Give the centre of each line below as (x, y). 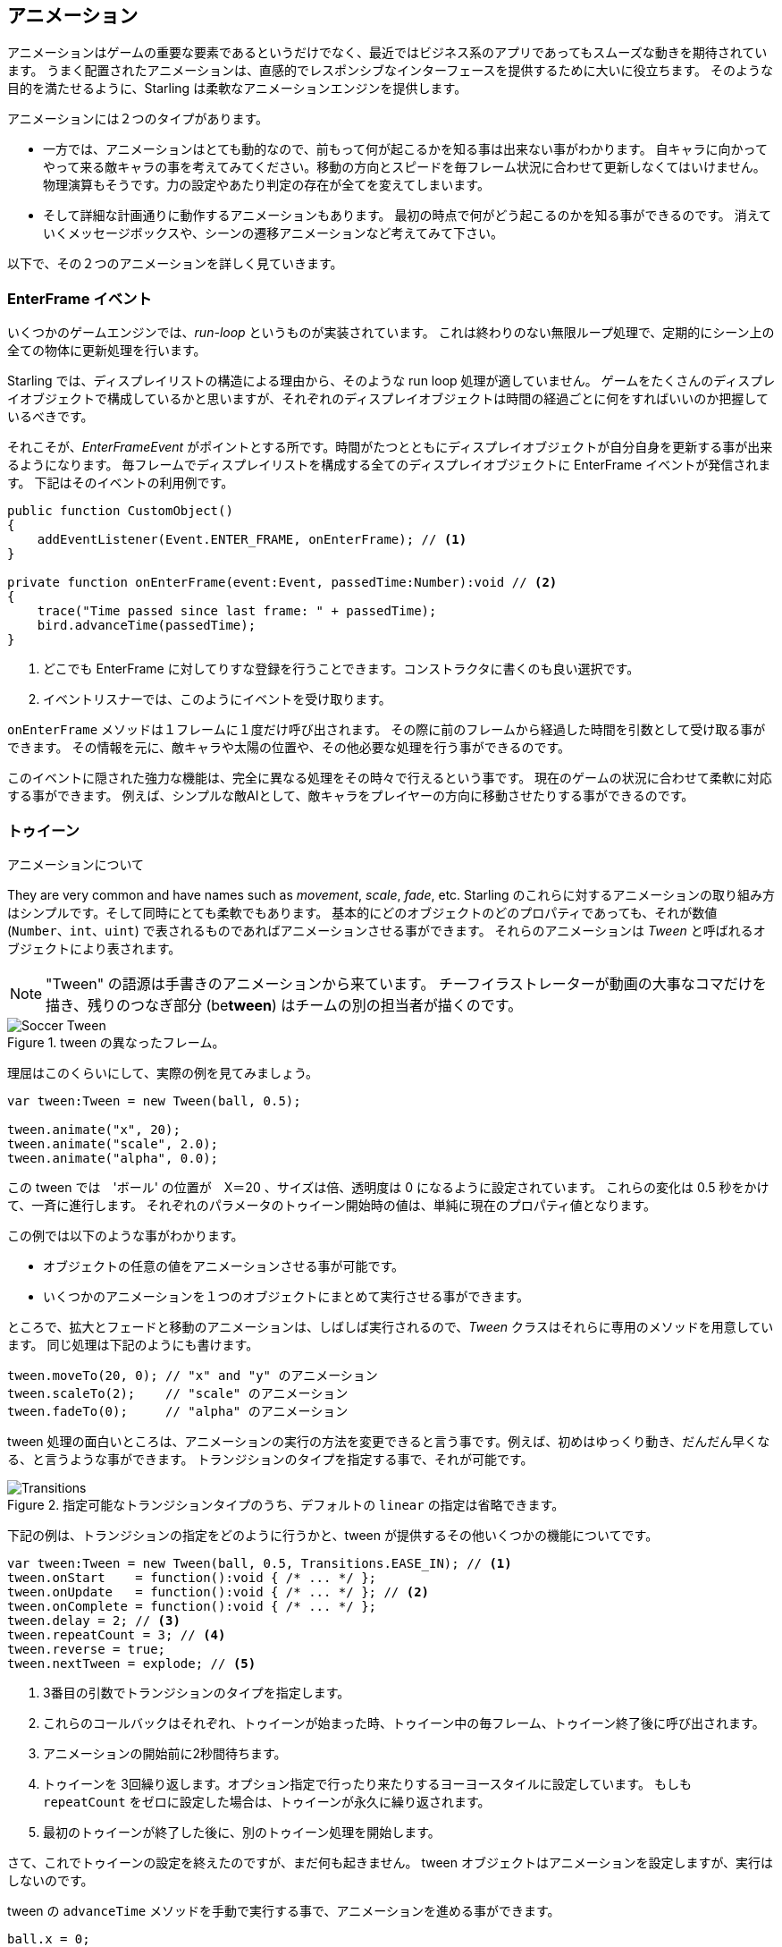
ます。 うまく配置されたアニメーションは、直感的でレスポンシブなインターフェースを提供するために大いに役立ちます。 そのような (390, 71)
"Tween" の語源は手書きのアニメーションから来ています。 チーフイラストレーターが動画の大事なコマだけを (406, 983)
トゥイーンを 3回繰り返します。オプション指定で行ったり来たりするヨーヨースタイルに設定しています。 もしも (367, 1783)
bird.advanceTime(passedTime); (147, 626)
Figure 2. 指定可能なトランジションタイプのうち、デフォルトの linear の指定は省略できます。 (286, 1504)
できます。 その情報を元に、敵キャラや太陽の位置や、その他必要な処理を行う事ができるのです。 (289, 748)
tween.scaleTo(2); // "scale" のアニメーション (178, 1393)
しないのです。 (50, 1880)
